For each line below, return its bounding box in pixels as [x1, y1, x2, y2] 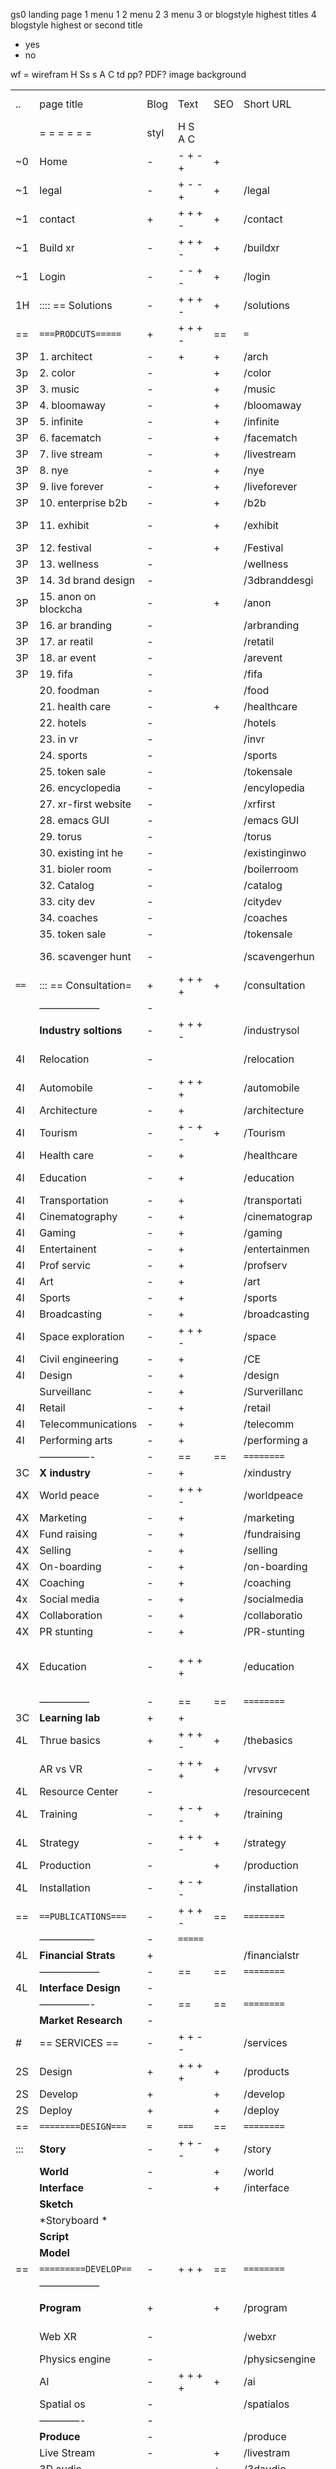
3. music [39, 382, 80, 396]
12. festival [39, 541, 92, 554]
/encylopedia [243, 781, 305, 794]
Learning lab [39, 1711, 101, 1724]
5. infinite [39, 415, 84, 428]
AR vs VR [39, 1762, 83, 1776]
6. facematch [39, 431, 102, 444]
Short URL [243, 97, 292, 111]
